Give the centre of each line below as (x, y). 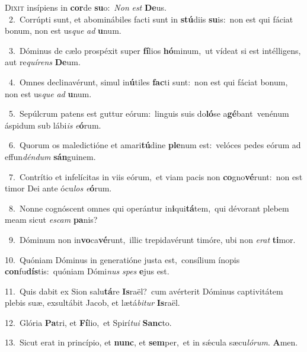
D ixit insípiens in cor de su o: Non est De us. (86, 7)
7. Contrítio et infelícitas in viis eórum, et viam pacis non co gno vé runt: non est (156, 176)
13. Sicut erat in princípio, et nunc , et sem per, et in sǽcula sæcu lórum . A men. (151, 342)
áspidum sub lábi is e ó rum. (53, 125)
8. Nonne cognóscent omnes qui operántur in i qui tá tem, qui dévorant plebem (149, 208)
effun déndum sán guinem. (50, 156)
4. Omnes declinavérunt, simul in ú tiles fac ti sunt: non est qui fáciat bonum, (148, 81)
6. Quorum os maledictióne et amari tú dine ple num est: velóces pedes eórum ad (155, 145)
